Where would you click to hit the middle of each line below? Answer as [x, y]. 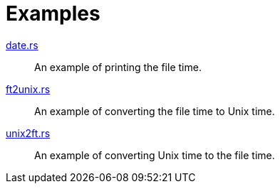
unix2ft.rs [28, 133]
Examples [53, 13]
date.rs [22, 45]
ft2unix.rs [28, 89]
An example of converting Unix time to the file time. [155, 155]
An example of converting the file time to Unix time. [155, 111]
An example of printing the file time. [118, 67]
